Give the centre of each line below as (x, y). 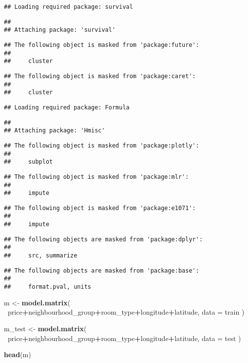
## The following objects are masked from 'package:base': (102, 270)
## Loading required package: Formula (67, 107)
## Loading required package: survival (68, 7)
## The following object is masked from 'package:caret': (100, 76)
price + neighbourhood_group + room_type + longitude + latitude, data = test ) (124, 338)
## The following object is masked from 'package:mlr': (96, 177)
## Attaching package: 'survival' (60, 30)
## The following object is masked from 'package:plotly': (102, 145)
